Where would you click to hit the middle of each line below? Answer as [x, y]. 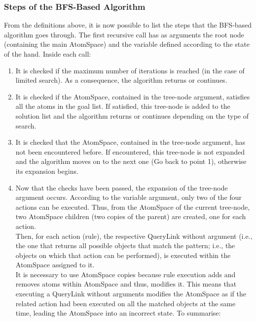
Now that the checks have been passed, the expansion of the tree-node [122, 187]
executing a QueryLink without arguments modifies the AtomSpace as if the [131, 294]
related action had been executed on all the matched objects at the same [126, 303]
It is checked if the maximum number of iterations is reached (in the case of [130, 70]
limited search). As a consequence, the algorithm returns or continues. [121, 80]
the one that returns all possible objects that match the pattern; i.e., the [125, 245]
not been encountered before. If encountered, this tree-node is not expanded [130, 151]
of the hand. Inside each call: [48, 54]
